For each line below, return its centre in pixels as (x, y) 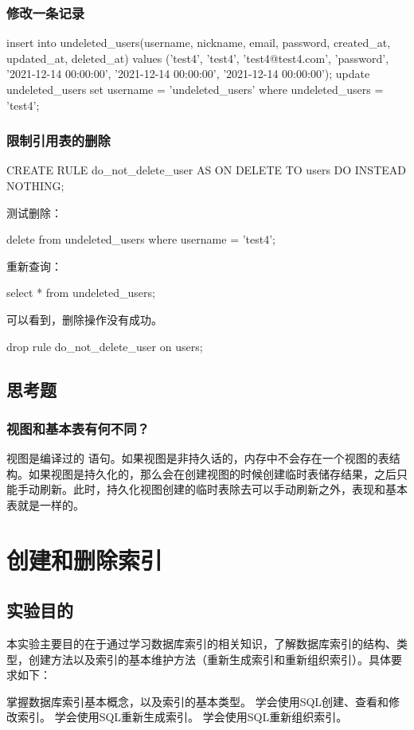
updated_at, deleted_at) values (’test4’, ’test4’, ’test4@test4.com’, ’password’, (198, 58)
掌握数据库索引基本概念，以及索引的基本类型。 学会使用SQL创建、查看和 (198, 701)
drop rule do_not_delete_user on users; (105, 346)
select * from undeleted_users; (81, 293)
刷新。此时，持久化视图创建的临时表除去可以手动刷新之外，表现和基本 (223, 489)
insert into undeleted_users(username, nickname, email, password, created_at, (199, 43)
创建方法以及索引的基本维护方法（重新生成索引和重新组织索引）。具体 (209, 659)
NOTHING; (35, 185)
